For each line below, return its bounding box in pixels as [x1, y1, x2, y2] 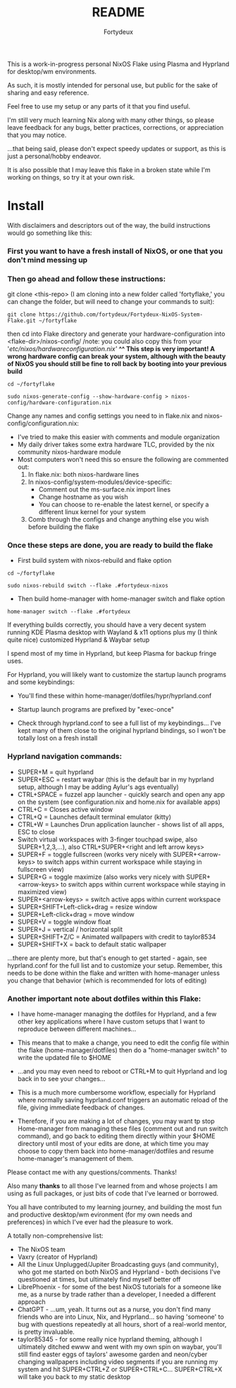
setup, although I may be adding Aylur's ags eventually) [17, 782, 180, 791]
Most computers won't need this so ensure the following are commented [17, 456, 229, 464]
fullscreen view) [17, 865, 65, 873]
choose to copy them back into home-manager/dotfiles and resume [17, 1147, 214, 1155]
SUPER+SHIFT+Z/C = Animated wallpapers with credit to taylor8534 [17, 932, 216, 941]
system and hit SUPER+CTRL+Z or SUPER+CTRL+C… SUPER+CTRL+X [17, 1365, 223, 1373]
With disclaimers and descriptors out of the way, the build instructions [7, 221, 211, 229]
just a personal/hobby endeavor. [7, 152, 101, 160]
